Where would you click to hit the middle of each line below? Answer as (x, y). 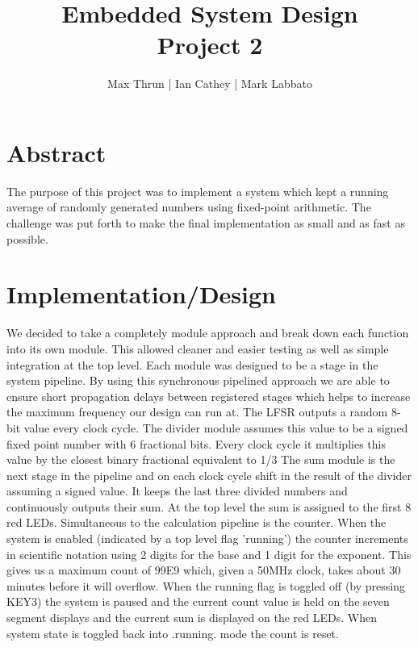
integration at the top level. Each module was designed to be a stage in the (192, 364)
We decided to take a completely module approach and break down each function (208, 333)
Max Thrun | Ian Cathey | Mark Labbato (210, 83)
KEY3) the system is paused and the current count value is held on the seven (198, 601)
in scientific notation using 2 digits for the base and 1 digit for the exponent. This (209, 554)
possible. (27, 238)
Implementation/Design (141, 294)
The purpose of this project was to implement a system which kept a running (198, 191)
